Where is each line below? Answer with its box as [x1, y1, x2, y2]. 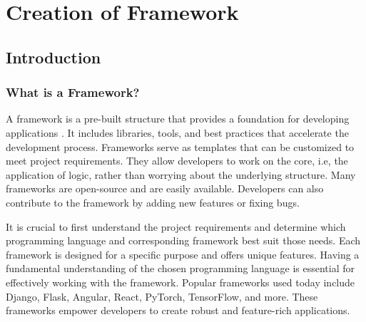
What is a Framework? [6, 83, 140, 101]
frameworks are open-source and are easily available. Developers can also [6, 181, 324, 196]
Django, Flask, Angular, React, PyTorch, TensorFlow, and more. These [6, 289, 318, 303]
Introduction [6, 46, 101, 68]
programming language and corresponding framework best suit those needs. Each [6, 233, 361, 248]
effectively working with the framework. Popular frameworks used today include [6, 274, 355, 289]
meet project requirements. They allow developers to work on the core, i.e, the [6, 153, 348, 168]
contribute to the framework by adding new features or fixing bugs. [6, 194, 300, 209]
